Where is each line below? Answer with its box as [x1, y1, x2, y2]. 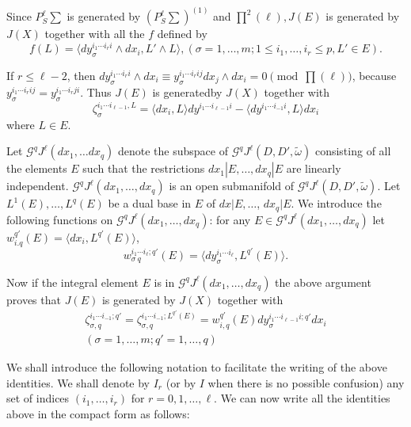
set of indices [6, 390, 70, 406]
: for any [209, 211, 251, 227]
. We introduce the [291, 195, 382, 212]
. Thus [80, 83, 112, 100]
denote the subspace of [118, 143, 228, 159]
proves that [6, 291, 61, 307]
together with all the [44, 25, 145, 42]
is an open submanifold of [169, 177, 295, 194]
